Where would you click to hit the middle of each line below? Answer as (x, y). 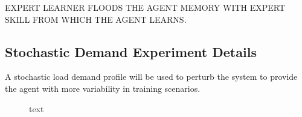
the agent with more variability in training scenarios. (103, 88)
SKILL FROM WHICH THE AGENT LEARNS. (96, 19)
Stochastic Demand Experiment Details (131, 51)
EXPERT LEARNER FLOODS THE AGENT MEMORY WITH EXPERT (145, 7)
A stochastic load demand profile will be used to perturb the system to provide (151, 76)
